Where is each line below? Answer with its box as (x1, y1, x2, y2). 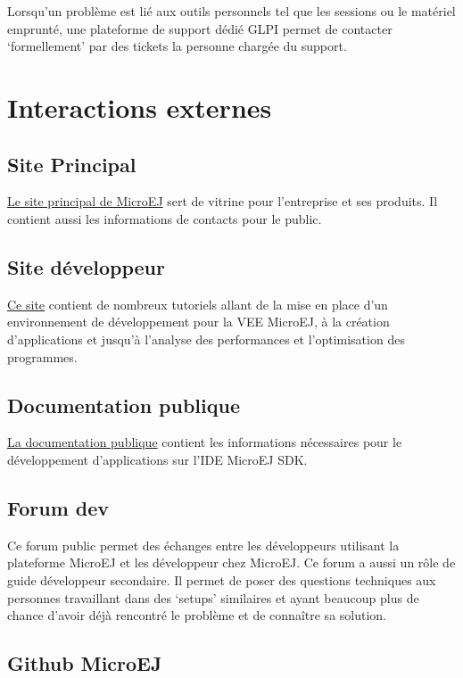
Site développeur (7, 252, 165, 280)
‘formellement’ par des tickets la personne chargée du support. (7, 37, 347, 55)
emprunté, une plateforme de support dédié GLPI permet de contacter (7, 19, 393, 37)
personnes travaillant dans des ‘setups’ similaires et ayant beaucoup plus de (7, 588, 419, 607)
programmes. (7, 347, 78, 366)
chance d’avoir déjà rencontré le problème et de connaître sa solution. (7, 606, 386, 624)
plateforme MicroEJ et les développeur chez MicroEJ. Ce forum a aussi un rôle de (7, 553, 456, 572)
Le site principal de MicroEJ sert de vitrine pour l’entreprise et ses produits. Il (7, 192, 438, 211)
